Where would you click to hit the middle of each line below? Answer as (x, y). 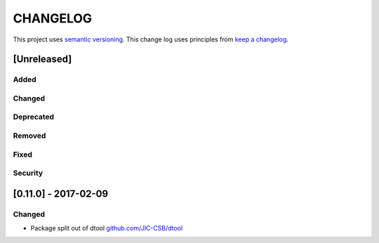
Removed (29, 136)
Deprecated (34, 117)
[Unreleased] (42, 59)
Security (28, 173)
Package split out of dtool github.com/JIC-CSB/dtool (107, 228)
